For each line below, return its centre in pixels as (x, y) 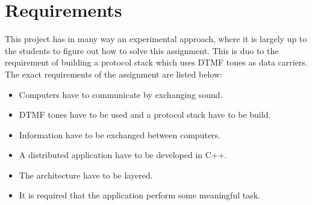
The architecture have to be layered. (86, 175)
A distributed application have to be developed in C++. (123, 155)
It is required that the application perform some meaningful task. (139, 195)
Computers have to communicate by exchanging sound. (121, 94)
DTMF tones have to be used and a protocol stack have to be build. (145, 115)
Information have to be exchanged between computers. (120, 134)
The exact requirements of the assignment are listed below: (114, 74)
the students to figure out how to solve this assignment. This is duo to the (142, 50)
